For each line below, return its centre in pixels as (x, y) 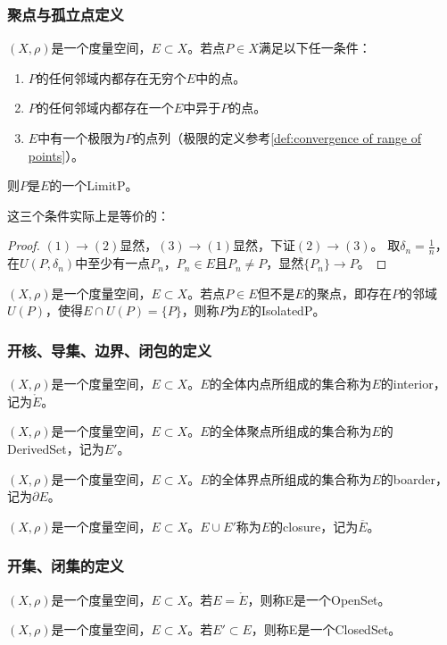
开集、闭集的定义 (66, 566)
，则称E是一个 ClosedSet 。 (326, 629)
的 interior (407, 384)
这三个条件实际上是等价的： (88, 215)
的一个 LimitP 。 (94, 185)
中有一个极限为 (82, 138)
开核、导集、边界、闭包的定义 (110, 350)
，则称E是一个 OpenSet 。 (319, 599)
